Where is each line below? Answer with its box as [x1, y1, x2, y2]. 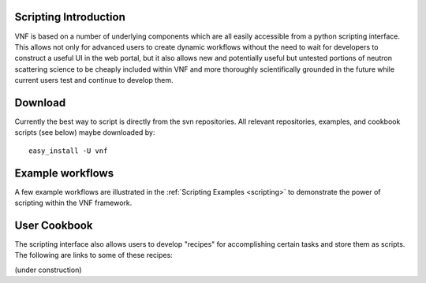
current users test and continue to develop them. [14, 76, 174, 85]
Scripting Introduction [14, 10, 125, 24]
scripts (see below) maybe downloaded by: [14, 128, 155, 137]
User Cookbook [14, 218, 93, 232]
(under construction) [14, 265, 82, 274]
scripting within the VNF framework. [14, 198, 133, 208]
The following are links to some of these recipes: [14, 251, 173, 260]
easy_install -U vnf [28, 146, 108, 155]
